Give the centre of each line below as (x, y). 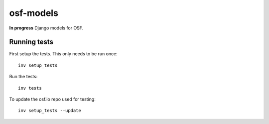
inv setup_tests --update (50, 111)
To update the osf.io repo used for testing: (52, 99)
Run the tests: (23, 77)
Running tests (31, 42)
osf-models (34, 13)
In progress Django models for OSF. (46, 28)
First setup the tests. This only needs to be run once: (64, 54)
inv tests (30, 88)
